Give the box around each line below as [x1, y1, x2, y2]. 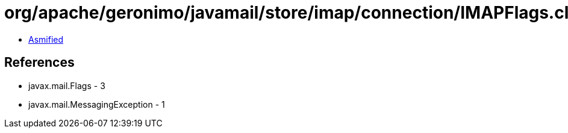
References [4, 55, 75, 70]
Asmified [28, 34, 64, 45]
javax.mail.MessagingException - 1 [28, 99, 165, 110]
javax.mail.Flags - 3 [28, 80, 105, 91]
